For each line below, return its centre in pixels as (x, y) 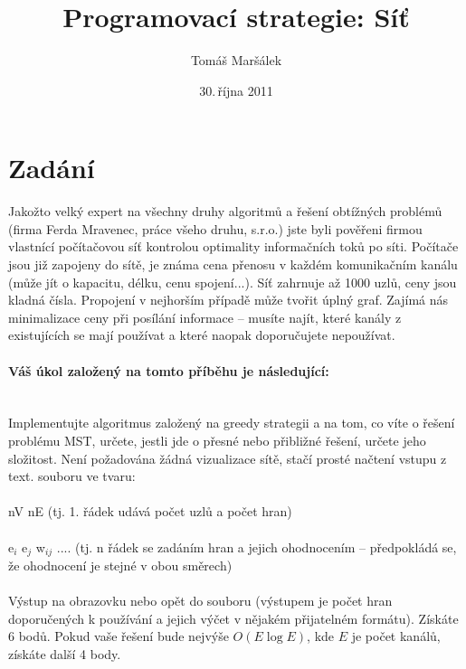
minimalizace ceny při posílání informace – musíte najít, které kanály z (205, 317)
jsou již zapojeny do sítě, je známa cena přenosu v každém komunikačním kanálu (233, 264)
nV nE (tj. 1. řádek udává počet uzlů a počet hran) (150, 511)
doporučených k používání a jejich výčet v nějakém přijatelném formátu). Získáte (233, 618)
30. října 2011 (236, 90)
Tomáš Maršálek (236, 60)
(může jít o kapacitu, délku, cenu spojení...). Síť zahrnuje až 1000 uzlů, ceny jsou (233, 282)
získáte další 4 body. (65, 653)
